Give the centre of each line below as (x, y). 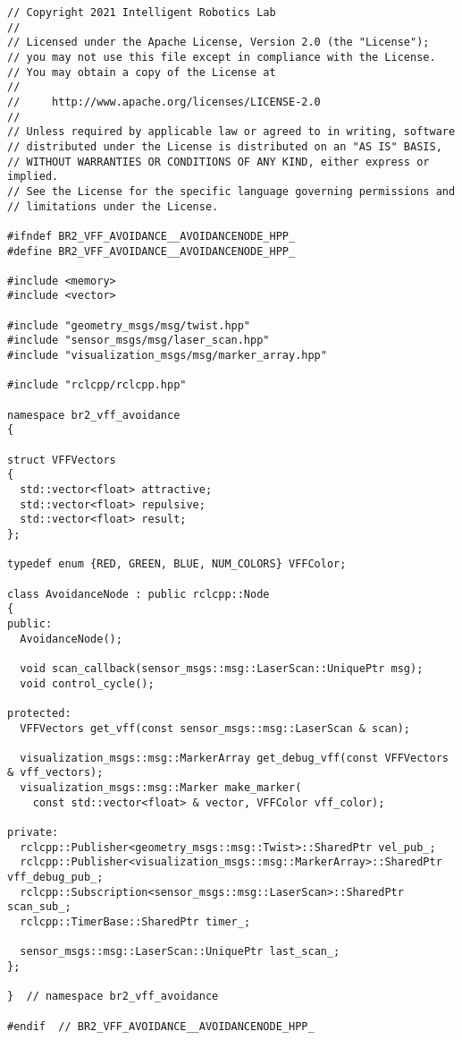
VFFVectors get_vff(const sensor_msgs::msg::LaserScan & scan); (215, 728)
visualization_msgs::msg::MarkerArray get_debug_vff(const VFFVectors (234, 758)
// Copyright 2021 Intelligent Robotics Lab (142, 13)
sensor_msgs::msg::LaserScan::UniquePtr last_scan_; (180, 952)
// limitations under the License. (113, 206)
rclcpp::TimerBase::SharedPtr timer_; (135, 922)
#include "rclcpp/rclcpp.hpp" (97, 385)
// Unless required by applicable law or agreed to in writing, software (231, 132)
